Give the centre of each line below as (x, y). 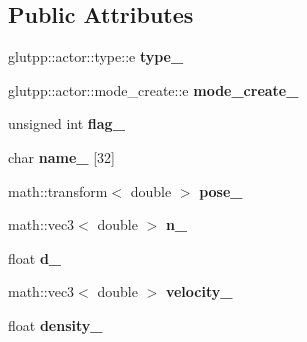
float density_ (55, 324)
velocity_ (199, 291)
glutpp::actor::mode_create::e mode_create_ (153, 89)
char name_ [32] (61, 156)
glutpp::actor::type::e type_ (96, 56)
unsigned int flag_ (66, 123)
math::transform (58, 190)
